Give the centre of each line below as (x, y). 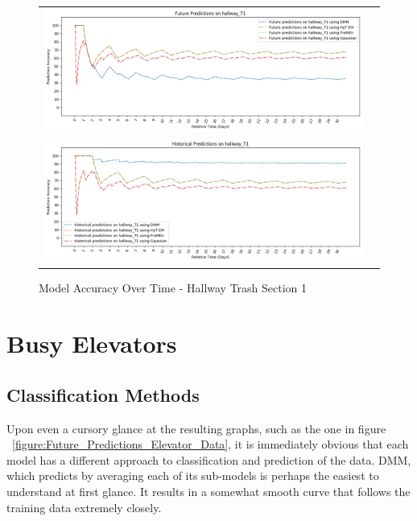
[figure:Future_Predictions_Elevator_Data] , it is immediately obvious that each (211, 444)
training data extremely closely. (84, 507)
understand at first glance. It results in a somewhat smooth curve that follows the (208, 491)
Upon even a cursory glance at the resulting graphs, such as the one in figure (196, 428)
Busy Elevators (92, 343)
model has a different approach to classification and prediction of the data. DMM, (209, 459)
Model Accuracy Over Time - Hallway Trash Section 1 (173, 288)
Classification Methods (103, 394)
